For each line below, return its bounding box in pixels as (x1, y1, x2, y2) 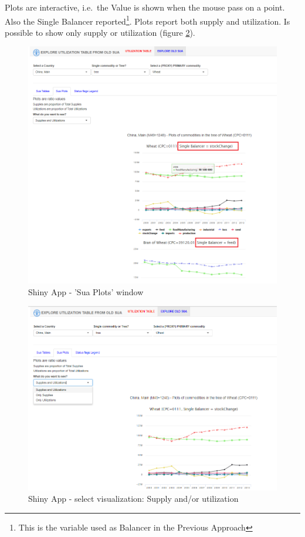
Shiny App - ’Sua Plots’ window (28, 285, 144, 298)
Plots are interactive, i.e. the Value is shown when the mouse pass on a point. (5, 1, 285, 13)
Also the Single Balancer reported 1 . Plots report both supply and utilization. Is (5, 13, 290, 27)
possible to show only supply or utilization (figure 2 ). (5, 26, 195, 38)
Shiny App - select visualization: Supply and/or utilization (28, 492, 239, 505)
